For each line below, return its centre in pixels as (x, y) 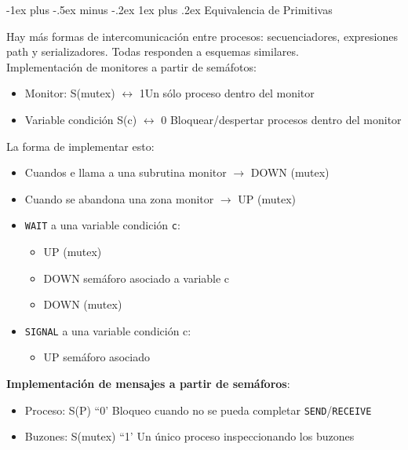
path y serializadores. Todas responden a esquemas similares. (153, 51)
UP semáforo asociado (97, 357)
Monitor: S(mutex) (70, 93)
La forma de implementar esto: (80, 146)
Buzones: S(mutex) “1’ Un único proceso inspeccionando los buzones (189, 436)
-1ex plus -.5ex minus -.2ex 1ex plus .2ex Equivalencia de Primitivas (169, 9)
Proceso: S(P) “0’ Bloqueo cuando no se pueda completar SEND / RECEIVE (198, 410)
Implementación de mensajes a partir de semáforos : (148, 384)
